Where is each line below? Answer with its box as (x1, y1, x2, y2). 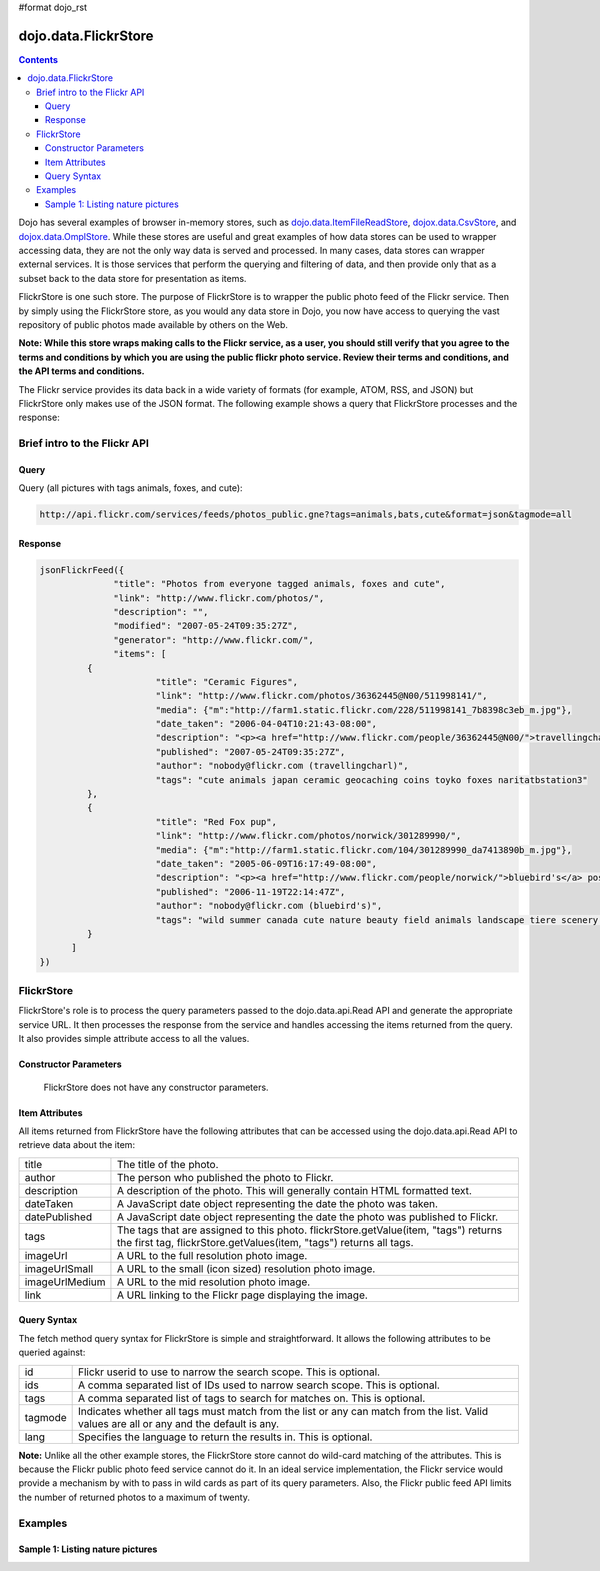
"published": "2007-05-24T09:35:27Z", (155, 746, 346, 757)
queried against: (18, 1346, 86, 1359)
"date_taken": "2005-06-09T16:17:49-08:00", (155, 858, 378, 869)
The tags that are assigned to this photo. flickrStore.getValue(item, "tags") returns (116, 1223, 503, 1237)
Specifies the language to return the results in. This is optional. (78, 1430, 373, 1444)
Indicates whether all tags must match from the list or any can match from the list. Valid (78, 1404, 489, 1418)
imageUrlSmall (24, 1261, 94, 1275)
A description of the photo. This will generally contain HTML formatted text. (116, 1183, 472, 1197)
